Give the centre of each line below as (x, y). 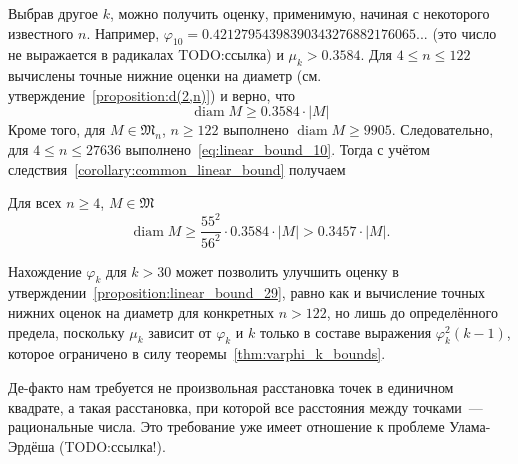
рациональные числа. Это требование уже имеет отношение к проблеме (226, 426)
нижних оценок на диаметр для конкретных (141, 312)
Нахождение (45, 270)
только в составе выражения (345, 331)
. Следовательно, (442, 129)
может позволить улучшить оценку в (287, 270)
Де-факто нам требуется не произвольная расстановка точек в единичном (231, 387)
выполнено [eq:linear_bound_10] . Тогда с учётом (277, 148)
